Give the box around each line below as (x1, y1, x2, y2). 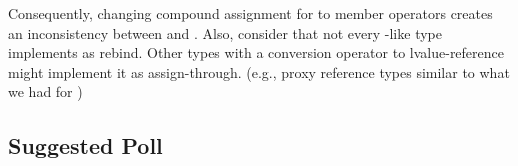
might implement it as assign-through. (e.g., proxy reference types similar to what (8, 61, 510, 82)
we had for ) (8, 81, 83, 102)
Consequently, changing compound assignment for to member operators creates (8, 3, 493, 23)
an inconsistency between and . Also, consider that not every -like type (8, 22, 442, 43)
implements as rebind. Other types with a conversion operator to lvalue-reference (8, 42, 505, 63)
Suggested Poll (8, 130, 163, 161)
